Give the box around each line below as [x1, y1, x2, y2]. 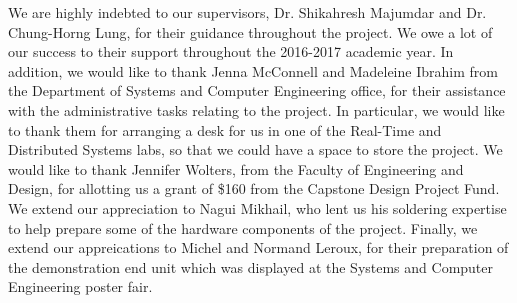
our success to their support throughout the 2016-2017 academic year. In [8, 41, 454, 62]
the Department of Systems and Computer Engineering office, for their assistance [8, 80, 506, 101]
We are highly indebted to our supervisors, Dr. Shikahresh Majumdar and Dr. [8, 2, 487, 22]
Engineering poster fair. [8, 276, 153, 297]
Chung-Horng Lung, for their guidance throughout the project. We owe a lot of [8, 21, 493, 42]
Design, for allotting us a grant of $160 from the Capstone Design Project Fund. [8, 178, 500, 199]
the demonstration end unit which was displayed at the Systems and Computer [8, 256, 494, 277]
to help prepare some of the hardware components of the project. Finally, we [8, 217, 478, 238]
